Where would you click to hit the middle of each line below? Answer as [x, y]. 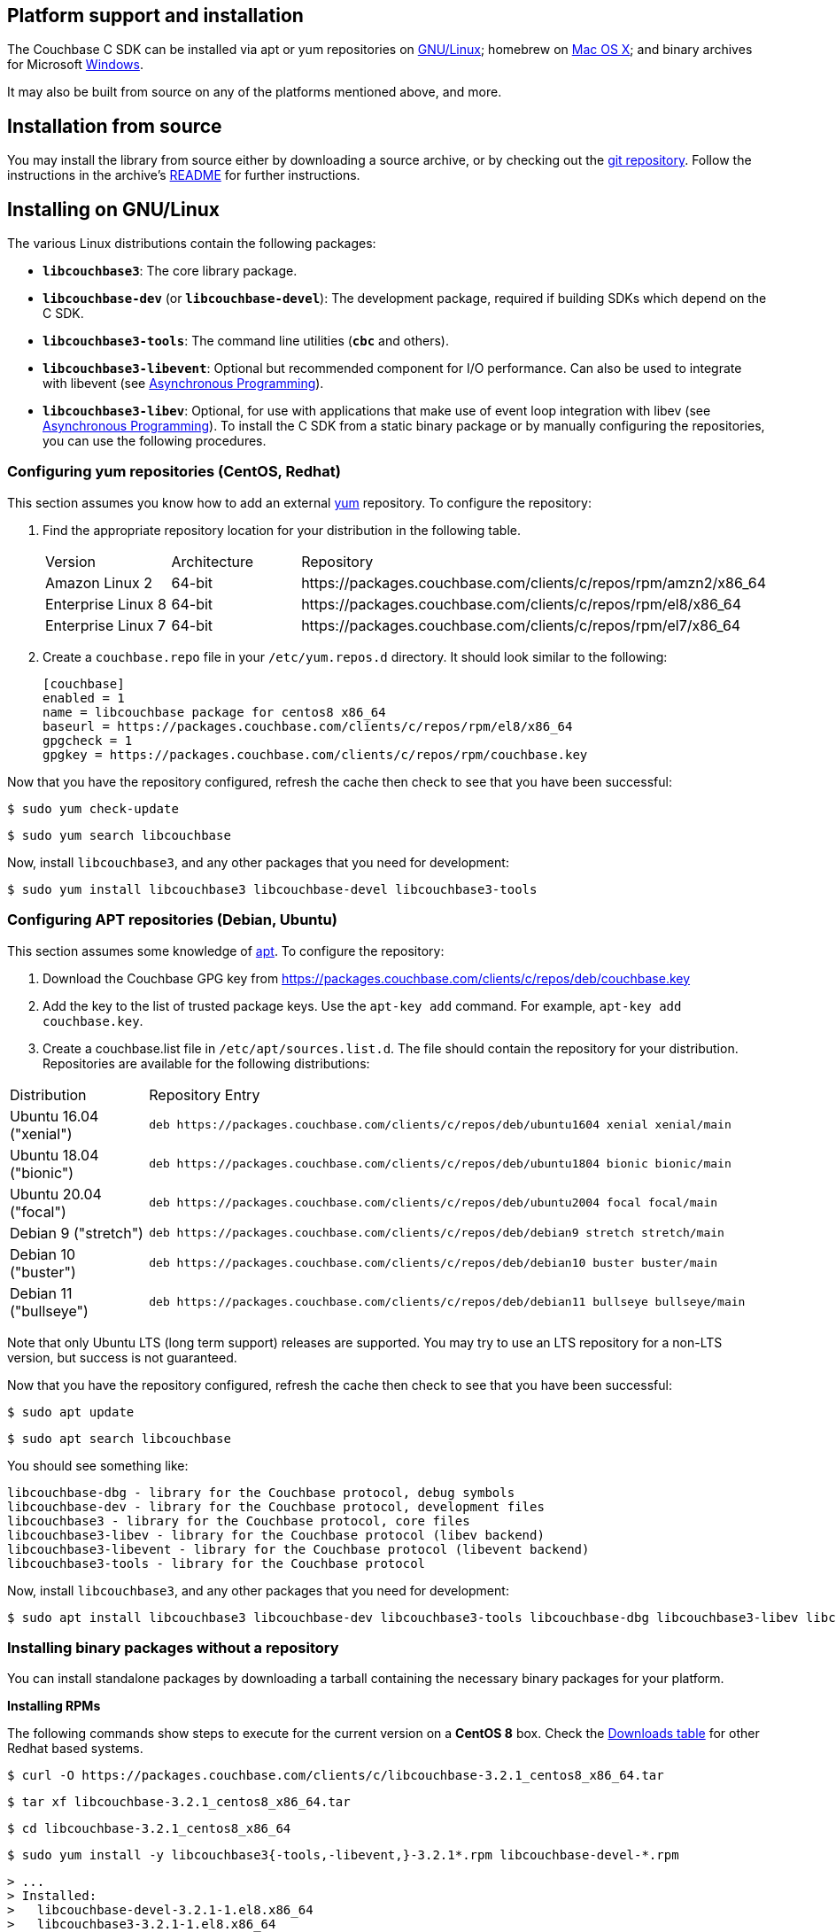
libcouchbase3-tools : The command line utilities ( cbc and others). [246, 341]
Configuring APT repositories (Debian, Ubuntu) [172, 920]
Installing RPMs [54, 1706]
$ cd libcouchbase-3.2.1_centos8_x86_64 [149, 1829]
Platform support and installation [155, 16]
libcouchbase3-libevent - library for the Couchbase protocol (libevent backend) [298, 1549]
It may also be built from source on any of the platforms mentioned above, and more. [255, 92]
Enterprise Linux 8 [106, 604]
